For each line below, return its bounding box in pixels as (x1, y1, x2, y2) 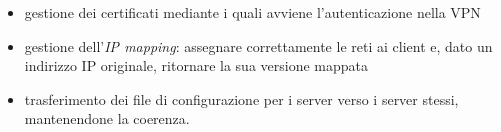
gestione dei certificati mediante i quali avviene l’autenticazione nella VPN (24, 2, 481, 22)
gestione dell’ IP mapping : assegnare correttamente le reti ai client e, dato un (24, 35, 493, 56)
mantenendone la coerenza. (24, 108, 190, 129)
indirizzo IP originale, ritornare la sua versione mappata (24, 55, 369, 76)
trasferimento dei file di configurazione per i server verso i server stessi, (24, 88, 459, 109)
